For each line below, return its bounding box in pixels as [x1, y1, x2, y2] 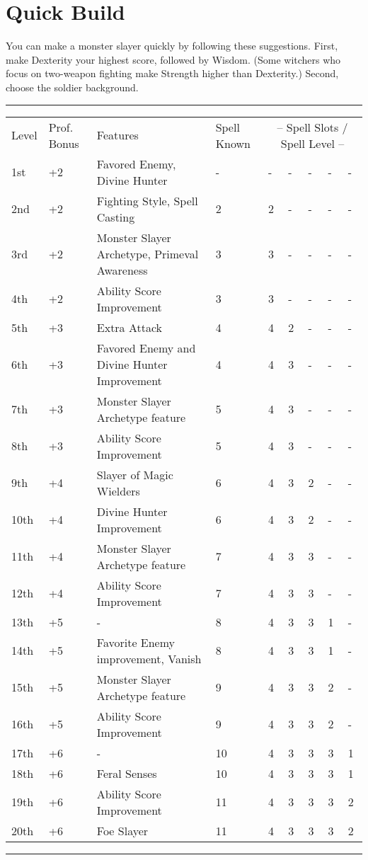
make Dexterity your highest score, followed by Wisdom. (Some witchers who [6, 52, 341, 67]
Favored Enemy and [96, 339, 196, 356]
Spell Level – [280, 134, 345, 151]
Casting [96, 208, 135, 225]
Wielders [96, 482, 140, 499]
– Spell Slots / [277, 118, 348, 135]
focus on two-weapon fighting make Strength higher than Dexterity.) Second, [6, 66, 339, 81]
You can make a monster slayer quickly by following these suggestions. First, [6, 38, 338, 53]
